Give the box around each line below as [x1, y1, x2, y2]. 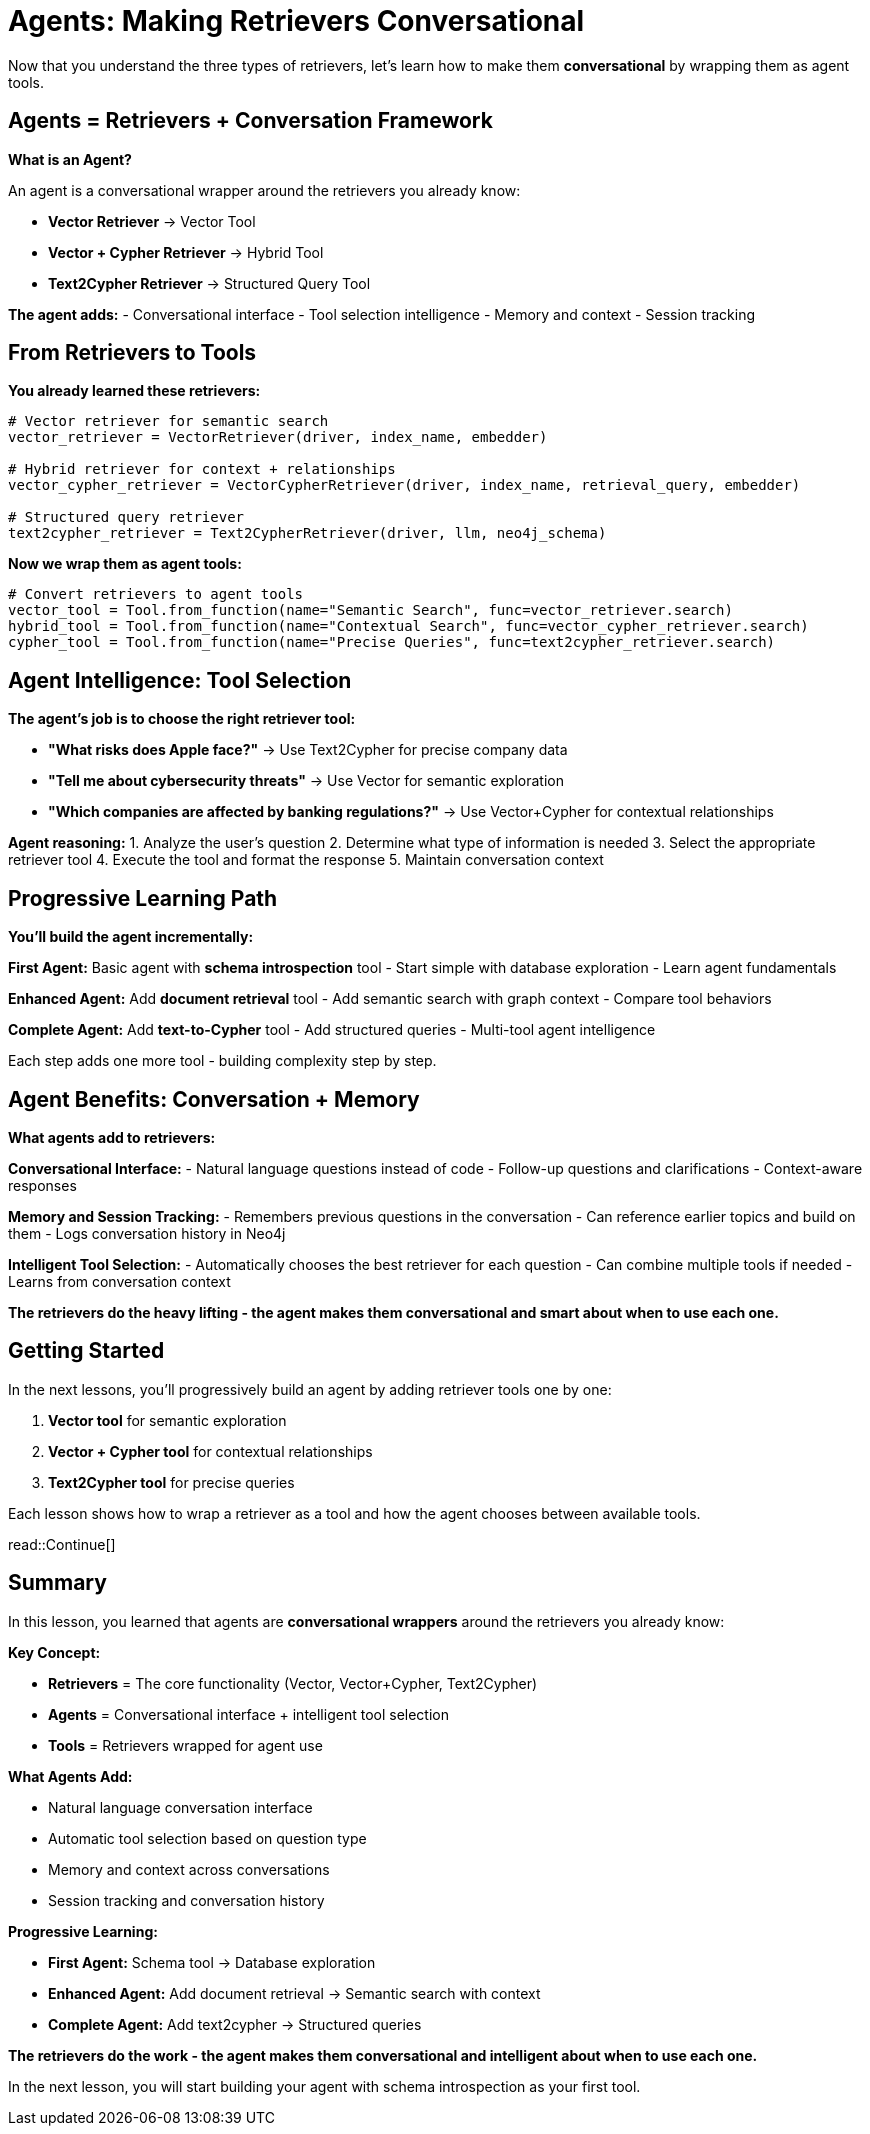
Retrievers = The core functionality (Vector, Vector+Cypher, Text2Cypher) [48, 1674, 538, 1692]
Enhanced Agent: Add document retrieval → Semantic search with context [48, 1984, 541, 2002]
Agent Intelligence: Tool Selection [8, 667, 352, 693]
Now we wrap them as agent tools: [8, 555, 242, 573]
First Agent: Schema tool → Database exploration [48, 1953, 376, 1971]
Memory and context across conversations [48, 1860, 330, 1878]
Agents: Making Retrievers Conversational [8, 4, 585, 38]
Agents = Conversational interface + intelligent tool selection [48, 1705, 449, 1723]
